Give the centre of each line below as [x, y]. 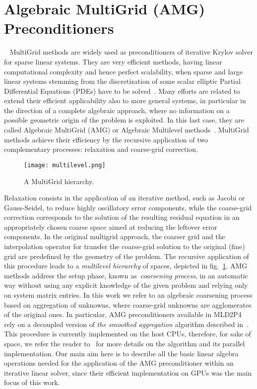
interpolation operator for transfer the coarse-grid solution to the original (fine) [125, 246]
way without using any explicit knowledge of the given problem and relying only [126, 285]
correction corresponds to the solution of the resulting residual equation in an [122, 217]
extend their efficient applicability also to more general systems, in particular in [125, 100]
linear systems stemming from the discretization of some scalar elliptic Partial [122, 81]
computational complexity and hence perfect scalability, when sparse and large [124, 71]
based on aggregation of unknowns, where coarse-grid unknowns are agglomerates [128, 304]
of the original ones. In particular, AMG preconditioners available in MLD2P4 [123, 314]
